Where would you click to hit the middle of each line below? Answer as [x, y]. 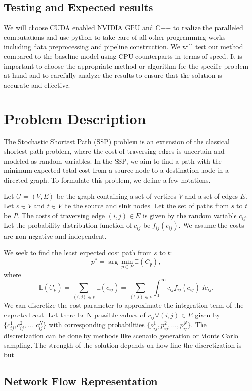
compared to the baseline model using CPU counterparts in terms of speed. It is [123, 56]
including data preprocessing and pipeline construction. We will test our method [124, 47]
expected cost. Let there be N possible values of [75, 314]
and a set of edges [211, 196]
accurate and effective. [37, 84]
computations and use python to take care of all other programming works [115, 37]
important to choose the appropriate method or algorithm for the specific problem [126, 65]
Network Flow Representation [81, 381]
